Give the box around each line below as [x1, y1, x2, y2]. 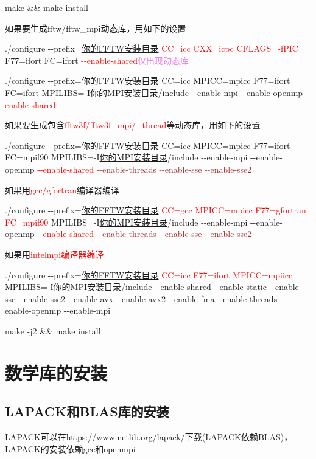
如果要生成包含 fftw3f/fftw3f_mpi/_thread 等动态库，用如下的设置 [5, 119, 261, 131]
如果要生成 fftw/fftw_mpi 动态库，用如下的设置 [5, 21, 186, 34]
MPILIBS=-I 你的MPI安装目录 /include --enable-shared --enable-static [5, 280, 267, 293]
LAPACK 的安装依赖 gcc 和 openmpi [5, 442, 136, 455]
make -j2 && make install [5, 324, 101, 337]
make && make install [5, 1, 88, 13]
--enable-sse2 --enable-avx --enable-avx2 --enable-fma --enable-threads [18, 292, 278, 305]
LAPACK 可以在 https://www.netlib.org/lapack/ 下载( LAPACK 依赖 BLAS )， [5, 430, 293, 443]
